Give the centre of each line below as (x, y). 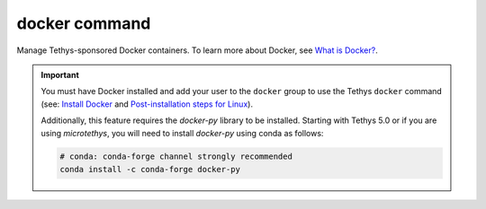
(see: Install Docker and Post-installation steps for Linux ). (147, 104)
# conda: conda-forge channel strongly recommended (176, 157)
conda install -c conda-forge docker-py (150, 169)
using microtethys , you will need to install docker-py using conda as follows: (182, 133)
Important (60, 74)
